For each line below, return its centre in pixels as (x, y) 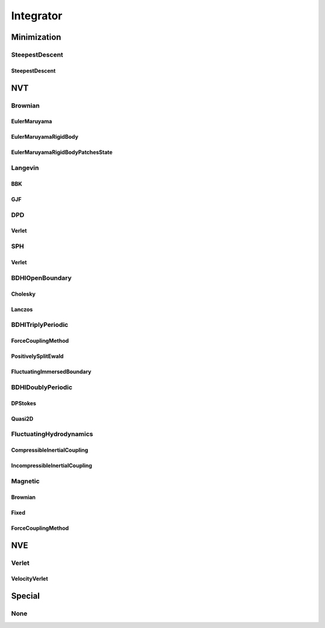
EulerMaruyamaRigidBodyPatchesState (62, 152)
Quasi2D (22, 419)
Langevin (25, 168)
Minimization (36, 37)
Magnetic (26, 481)
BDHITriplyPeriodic (40, 325)
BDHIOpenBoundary (42, 278)
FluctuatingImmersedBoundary (51, 372)
